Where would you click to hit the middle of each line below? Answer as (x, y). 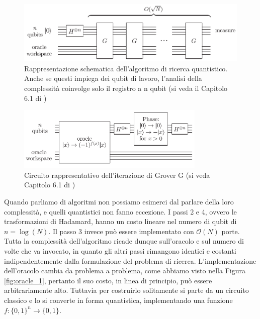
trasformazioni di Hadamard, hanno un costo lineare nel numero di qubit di (120, 221)
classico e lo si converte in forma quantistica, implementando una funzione (118, 300)
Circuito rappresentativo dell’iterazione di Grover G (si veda (117, 175)
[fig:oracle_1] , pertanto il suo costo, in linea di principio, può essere (108, 280)
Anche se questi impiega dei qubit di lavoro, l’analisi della (113, 78)
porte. (231, 231)
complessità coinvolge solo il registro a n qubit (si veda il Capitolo (126, 88)
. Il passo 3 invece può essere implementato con (121, 231)
